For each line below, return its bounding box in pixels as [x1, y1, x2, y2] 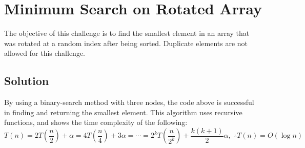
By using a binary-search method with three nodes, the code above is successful [4, 97, 254, 108]
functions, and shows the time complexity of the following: [4, 117, 188, 128]
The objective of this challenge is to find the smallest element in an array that [4, 28, 250, 38]
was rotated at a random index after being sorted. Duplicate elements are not [4, 37, 248, 48]
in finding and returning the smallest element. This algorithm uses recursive [4, 107, 242, 117]
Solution [4, 73, 49, 89]
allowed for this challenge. [4, 48, 86, 58]
